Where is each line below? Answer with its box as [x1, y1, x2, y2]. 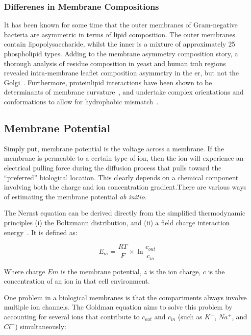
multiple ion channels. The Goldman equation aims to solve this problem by [4, 302, 232, 312]
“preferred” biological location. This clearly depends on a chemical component [4, 172, 239, 182]
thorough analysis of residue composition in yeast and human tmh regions [4, 58, 226, 68]
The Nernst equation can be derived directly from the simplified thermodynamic [4, 208, 246, 218]
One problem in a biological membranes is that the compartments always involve [4, 292, 247, 302]
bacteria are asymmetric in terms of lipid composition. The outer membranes [4, 29, 235, 39]
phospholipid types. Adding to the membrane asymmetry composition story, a [4, 48, 238, 58]
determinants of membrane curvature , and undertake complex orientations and [4, 87, 244, 97]
